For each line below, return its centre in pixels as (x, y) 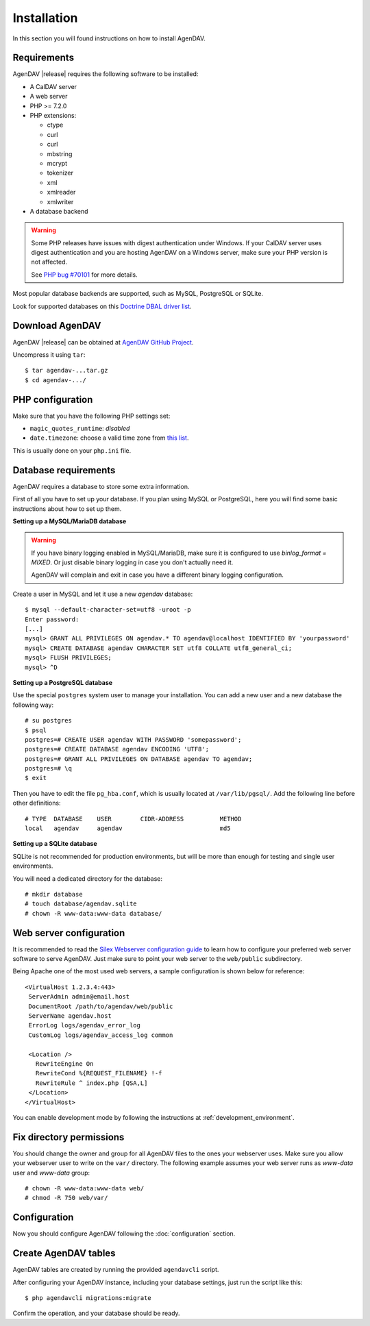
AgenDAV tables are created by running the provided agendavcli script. (116, 1270)
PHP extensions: (53, 116)
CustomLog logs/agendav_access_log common (101, 1035)
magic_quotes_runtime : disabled (80, 429)
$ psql (36, 730)
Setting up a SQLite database (55, 844)
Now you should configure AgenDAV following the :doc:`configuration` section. (124, 1234)
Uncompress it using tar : (49, 354)
